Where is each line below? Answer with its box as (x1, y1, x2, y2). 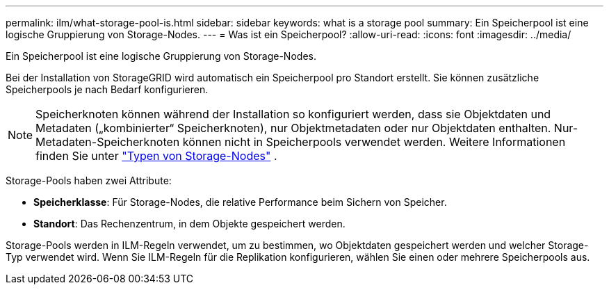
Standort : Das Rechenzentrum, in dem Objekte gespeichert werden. (33, 218, 346, 229)
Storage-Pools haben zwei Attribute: (6, 175, 172, 186)
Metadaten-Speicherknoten (35, 135, 180, 149)
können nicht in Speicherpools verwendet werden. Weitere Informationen (182, 135, 566, 149)
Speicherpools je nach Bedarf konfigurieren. (6, 83, 209, 95)
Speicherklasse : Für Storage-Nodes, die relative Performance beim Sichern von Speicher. (33, 196, 447, 208)
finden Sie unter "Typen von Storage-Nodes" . (35, 149, 277, 163)
